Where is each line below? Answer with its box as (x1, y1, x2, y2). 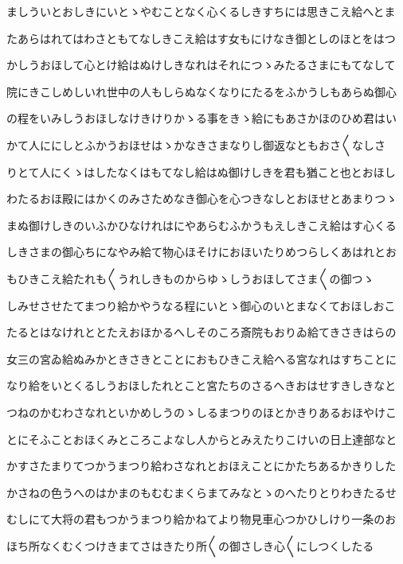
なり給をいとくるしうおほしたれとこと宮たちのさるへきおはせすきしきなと (6, 377, 397, 394)
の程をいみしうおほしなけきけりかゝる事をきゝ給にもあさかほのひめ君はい (6, 110, 397, 126)
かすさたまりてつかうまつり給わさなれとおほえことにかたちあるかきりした (6, 457, 397, 474)
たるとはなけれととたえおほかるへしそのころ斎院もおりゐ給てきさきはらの (6, 324, 397, 340)
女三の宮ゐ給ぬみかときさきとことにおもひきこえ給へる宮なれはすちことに (6, 350, 397, 367)
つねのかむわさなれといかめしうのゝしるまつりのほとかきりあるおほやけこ (6, 403, 397, 420)
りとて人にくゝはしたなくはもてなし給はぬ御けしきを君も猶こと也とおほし (6, 163, 396, 180)
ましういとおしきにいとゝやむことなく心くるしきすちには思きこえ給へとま (6, 3, 396, 19)
